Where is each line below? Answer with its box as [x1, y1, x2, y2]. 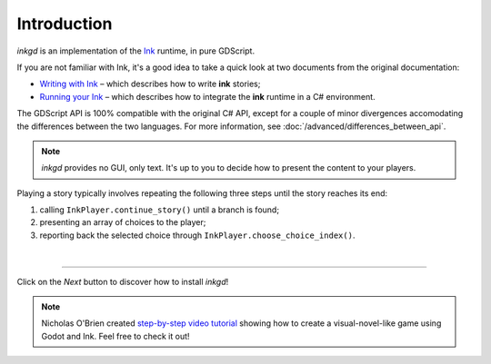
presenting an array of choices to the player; [39, 217, 206, 228]
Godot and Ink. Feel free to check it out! [41, 330, 190, 341]
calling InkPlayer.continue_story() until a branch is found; [39, 204, 280, 215]
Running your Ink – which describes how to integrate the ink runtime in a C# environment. [39, 91, 376, 102]
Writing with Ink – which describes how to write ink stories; [39, 78, 261, 90]
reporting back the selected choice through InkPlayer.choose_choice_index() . [39, 230, 356, 241]
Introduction [16, 14, 113, 34]
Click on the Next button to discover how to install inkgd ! [16, 276, 229, 287]
